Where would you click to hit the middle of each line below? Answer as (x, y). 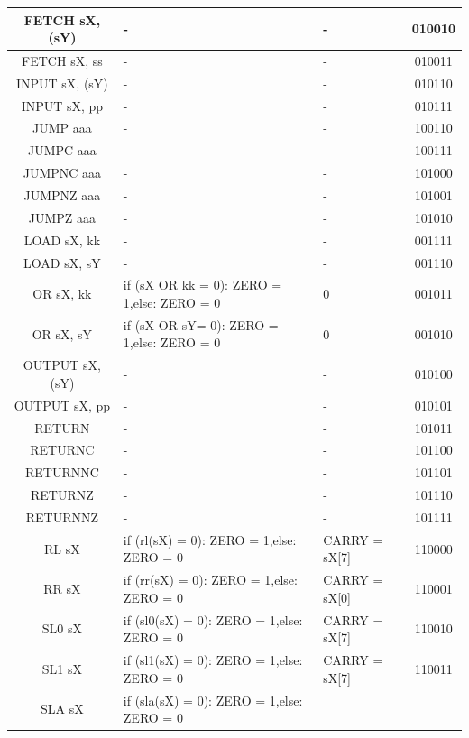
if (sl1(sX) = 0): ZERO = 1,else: (213, 660)
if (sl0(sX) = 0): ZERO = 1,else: (213, 619)
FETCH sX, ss (62, 60)
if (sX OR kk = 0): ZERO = (202, 285)
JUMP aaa (62, 128)
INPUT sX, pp (62, 105)
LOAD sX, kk (62, 240)
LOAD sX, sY (62, 262)
